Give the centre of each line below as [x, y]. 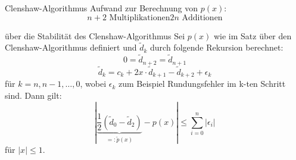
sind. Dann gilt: [33, 95]
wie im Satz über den [253, 35]
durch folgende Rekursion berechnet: [217, 47]
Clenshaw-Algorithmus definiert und [71, 47]
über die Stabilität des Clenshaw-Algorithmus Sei [95, 35]
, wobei [93, 84]
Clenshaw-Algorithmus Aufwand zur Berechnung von [102, 8]
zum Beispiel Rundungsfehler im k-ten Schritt [202, 84]
